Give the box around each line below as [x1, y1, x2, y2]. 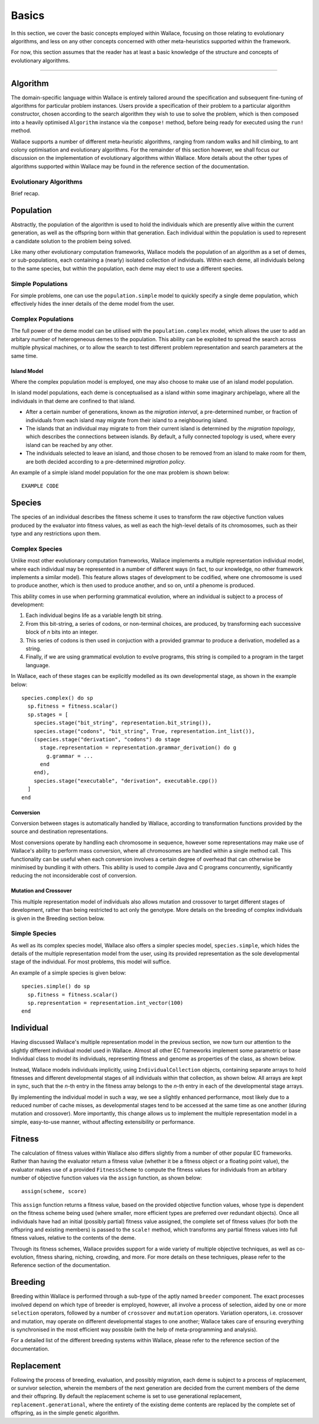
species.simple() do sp [21, 983, 90, 990]
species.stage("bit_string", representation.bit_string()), [33, 719, 212, 727]
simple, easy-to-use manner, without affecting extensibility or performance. [11, 1118, 195, 1125]
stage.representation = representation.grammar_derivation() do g [40, 744, 236, 751]
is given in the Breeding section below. [11, 915, 105, 922]
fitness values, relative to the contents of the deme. [11, 1235, 136, 1242]
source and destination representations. [11, 828, 109, 835]
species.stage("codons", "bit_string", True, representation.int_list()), [33, 728, 255, 734]
